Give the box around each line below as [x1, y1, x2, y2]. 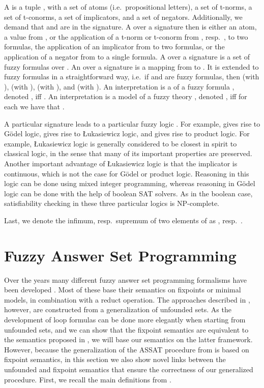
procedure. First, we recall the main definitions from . [4, 374, 171, 384]
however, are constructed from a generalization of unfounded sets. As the [4, 304, 231, 315]
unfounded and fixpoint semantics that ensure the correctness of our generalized [4, 364, 253, 374]
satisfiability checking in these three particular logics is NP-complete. [4, 198, 220, 208]
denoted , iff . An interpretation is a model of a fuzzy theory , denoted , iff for [4, 91, 247, 102]
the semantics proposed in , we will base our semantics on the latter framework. [4, 334, 253, 345]
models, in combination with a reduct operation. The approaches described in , [4, 294, 250, 305]
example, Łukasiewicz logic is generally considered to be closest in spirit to [4, 138, 237, 148]
